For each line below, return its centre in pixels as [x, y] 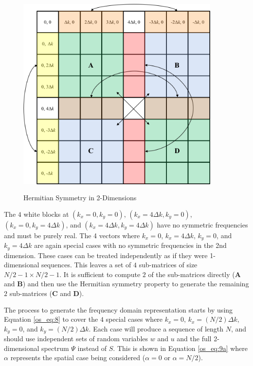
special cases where [134, 319]
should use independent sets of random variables [76, 339]
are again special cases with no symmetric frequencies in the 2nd [130, 245]
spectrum [55, 348]
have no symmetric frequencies [202, 224]
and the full [194, 339]
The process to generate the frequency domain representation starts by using [118, 309]
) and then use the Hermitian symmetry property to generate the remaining [136, 284]
